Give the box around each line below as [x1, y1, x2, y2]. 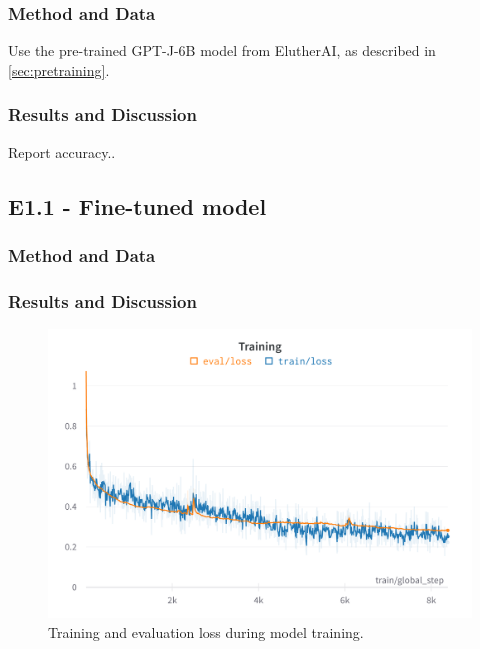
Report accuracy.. [8, 141, 116, 162]
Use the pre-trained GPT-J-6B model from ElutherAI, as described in [8, 40, 436, 61]
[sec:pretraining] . [8, 59, 110, 80]
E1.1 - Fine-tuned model [8, 190, 267, 221]
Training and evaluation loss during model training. [48, 622, 364, 643]
